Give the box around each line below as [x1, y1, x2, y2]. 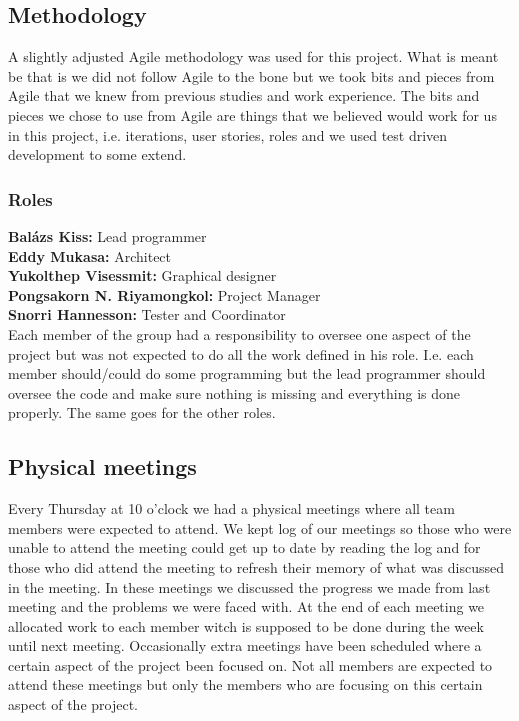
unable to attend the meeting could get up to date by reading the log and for [8, 537, 481, 558]
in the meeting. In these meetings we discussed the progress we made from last [8, 576, 491, 597]
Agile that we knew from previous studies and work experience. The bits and [8, 85, 480, 106]
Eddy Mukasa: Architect [8, 245, 172, 266]
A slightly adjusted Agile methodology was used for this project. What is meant [8, 46, 499, 67]
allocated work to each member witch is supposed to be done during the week [8, 615, 484, 636]
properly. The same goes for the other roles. [8, 402, 276, 423]
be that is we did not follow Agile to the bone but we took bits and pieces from [8, 65, 495, 86]
